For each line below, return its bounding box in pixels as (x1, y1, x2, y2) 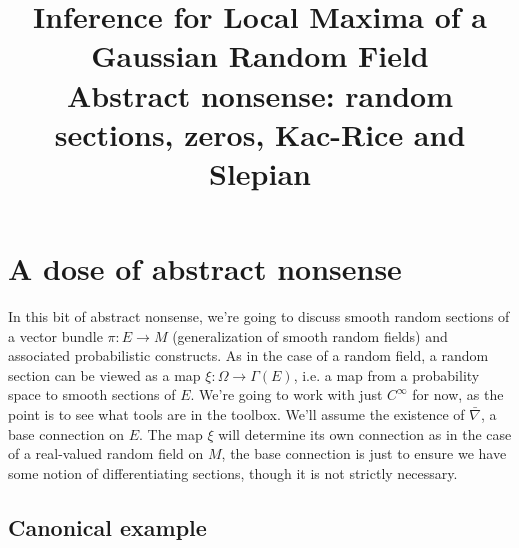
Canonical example (8, 511, 207, 542)
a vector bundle (8, 325, 103, 346)
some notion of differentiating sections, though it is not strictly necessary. (8, 462, 458, 483)
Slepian (209, 152, 311, 193)
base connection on (8, 423, 124, 444)
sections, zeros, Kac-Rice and (54, 113, 466, 154)
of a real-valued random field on (8, 443, 204, 464)
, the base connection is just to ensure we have (221, 443, 507, 464)
